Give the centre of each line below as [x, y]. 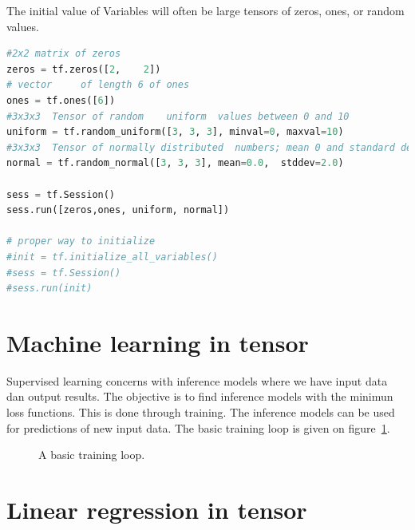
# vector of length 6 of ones [98, 85]
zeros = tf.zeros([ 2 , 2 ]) [84, 69]
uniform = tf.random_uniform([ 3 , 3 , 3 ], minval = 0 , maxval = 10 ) [175, 132]
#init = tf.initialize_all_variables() [112, 257]
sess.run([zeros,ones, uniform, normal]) [118, 210]
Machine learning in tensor [158, 342]
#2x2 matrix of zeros [64, 54]
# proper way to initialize [81, 241]
